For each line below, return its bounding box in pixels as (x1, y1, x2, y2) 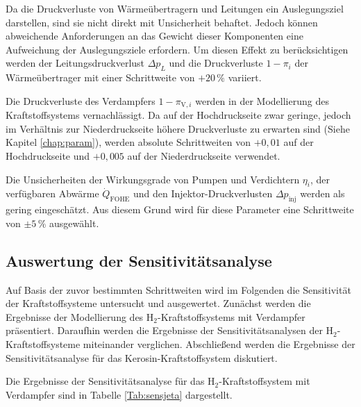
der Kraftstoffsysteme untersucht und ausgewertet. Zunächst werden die (6, 296, 311, 310)
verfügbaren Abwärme (6, 186, 99, 201)
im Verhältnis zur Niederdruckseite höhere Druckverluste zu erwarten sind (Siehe (6, 121, 350, 135)
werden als (300, 186, 345, 201)
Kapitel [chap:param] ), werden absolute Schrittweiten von (6, 135, 251, 149)
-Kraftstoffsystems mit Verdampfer (157, 309, 305, 324)
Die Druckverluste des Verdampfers (6, 93, 156, 108)
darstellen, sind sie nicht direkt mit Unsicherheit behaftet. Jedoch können (6, 15, 318, 29)
